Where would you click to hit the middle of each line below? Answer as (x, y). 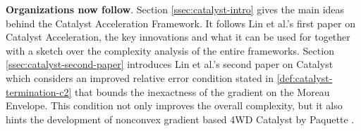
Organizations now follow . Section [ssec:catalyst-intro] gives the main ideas (175, 9)
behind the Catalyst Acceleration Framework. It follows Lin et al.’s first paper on (180, 23)
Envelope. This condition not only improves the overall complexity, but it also (174, 105)
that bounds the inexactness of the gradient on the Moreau (202, 91)
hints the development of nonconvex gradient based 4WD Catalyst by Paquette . (180, 119)
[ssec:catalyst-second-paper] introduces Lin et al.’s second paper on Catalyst (170, 64)
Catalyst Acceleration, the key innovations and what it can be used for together (178, 37)
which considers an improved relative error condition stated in (140, 77)
